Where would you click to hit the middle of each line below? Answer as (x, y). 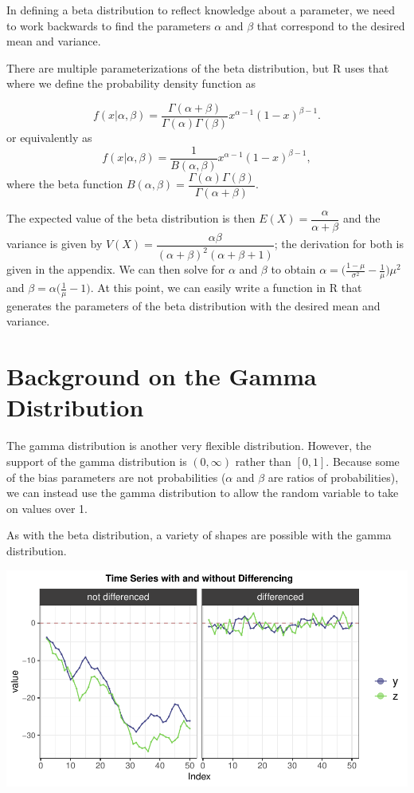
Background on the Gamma (162, 376)
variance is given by (55, 244)
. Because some (363, 461)
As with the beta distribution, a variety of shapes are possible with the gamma (199, 535)
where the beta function (65, 184)
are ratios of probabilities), (333, 477)
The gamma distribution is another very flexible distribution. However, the (189, 446)
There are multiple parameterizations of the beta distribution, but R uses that (198, 67)
